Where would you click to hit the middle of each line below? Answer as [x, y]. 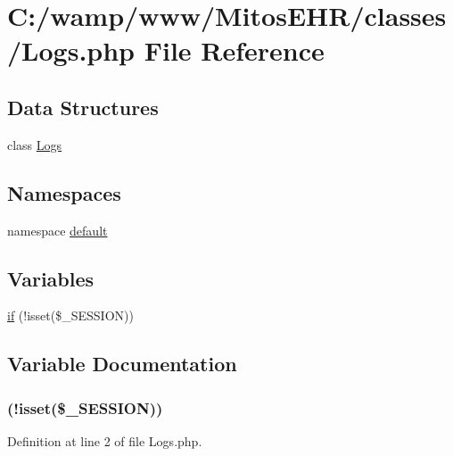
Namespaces [64, 192]
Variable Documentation [122, 364]
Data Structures [83, 107]
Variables [51, 278]
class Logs [35, 144]
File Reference [234, 50]
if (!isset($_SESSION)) [70, 315]
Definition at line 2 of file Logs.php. [105, 440]
